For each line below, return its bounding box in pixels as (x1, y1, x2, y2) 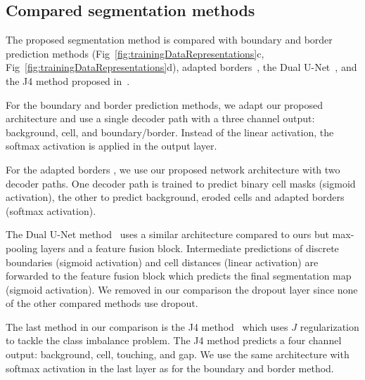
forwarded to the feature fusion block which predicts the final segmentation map (6, 268, 352, 283)
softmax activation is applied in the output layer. (6, 138, 217, 153)
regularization (300, 319, 359, 334)
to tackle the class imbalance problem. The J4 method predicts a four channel (6, 333, 342, 348)
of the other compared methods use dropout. (6, 296, 198, 310)
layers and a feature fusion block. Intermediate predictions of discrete (40, 240, 339, 255)
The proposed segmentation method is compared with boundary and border (6, 32, 333, 47)
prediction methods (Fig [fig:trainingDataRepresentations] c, (6, 46, 264, 60)
